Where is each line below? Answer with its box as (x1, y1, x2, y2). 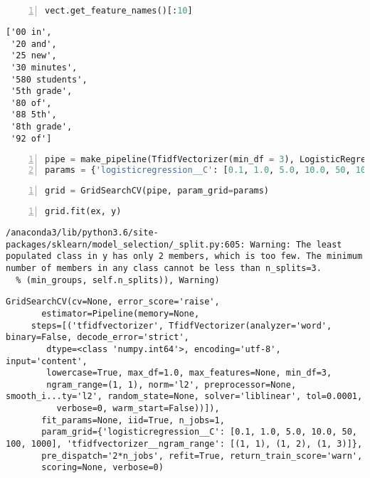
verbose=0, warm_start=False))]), (56, 403, 220, 414)
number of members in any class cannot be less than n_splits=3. (6, 262, 322, 273)
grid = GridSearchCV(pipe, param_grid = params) (45, 186, 270, 196)
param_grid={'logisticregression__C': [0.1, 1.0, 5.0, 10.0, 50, (41, 427, 357, 437)
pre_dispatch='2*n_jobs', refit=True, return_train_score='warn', (41, 450, 363, 461)
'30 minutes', (11, 62, 78, 73)
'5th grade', (11, 86, 73, 97)
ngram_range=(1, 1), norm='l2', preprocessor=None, (46, 379, 297, 390)
